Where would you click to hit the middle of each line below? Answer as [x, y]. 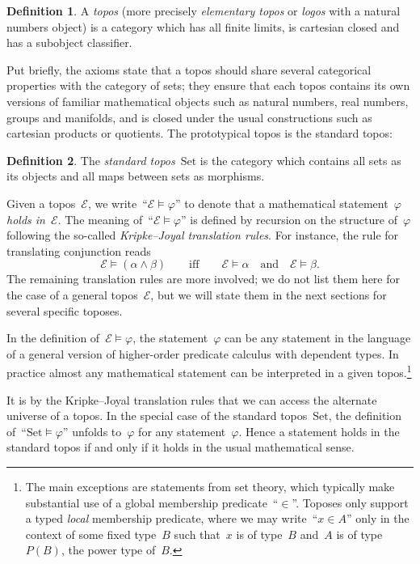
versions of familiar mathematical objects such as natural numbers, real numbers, [208, 101]
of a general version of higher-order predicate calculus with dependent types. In [203, 353]
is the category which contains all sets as [300, 160]
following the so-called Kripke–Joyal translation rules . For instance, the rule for [203, 235]
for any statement [182, 431]
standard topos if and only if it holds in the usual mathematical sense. [181, 447]
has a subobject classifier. [69, 42]
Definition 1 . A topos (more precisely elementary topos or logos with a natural [204, 11]
